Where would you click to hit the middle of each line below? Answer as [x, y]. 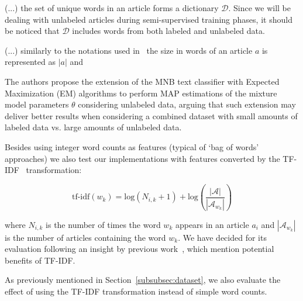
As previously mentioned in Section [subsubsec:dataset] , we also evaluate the [143, 280]
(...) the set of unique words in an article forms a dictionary [112, 8]
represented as [30, 62]
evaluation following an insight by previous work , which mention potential [140, 249]
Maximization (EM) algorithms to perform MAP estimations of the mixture [141, 93]
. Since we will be [259, 8]
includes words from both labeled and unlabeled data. [168, 31]
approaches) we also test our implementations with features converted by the [142, 158]
